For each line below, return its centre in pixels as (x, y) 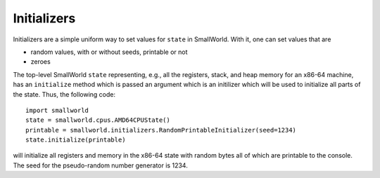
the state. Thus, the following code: (64, 94)
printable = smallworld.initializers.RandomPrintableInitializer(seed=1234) (161, 130)
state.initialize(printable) (76, 140)
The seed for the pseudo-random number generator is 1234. (100, 165)
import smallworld (57, 110)
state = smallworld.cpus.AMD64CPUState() (98, 120)
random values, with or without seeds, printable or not (109, 52)
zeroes (40, 62)
